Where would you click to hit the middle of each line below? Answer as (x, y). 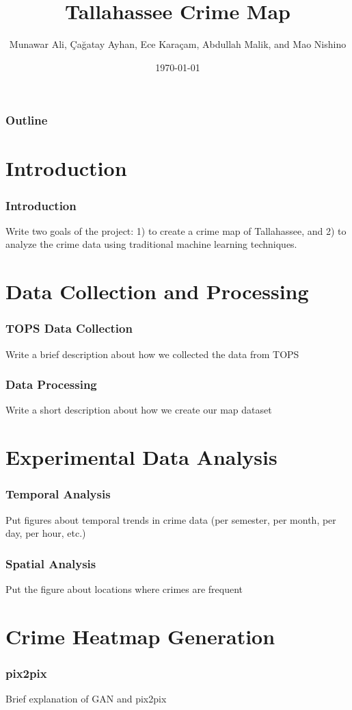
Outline (27, 120)
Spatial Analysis (51, 563)
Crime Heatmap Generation (140, 636)
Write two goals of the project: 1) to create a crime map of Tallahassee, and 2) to (176, 230)
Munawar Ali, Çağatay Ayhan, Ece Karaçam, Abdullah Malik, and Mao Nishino (178, 44)
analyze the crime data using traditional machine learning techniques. (151, 244)
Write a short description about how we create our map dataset (139, 410)
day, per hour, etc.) (46, 533)
